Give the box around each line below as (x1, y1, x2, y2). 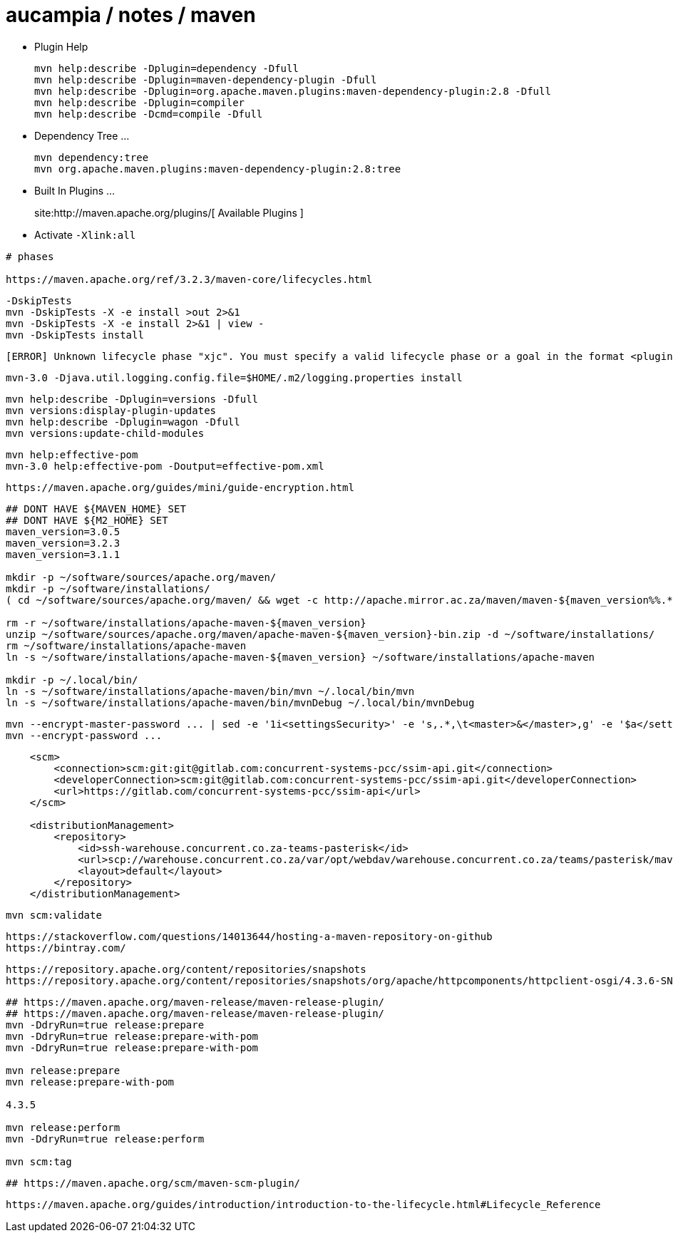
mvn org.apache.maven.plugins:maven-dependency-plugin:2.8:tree (34, 163, 401, 175)
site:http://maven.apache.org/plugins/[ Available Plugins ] (34, 206, 304, 219)
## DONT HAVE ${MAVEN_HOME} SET (6, 502, 186, 515)
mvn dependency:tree (34, 151, 149, 163)
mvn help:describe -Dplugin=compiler (34, 96, 245, 108)
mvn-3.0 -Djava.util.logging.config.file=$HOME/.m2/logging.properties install (6, 371, 463, 383)
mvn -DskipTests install (6, 329, 144, 341)
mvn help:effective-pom (6, 448, 138, 460)
